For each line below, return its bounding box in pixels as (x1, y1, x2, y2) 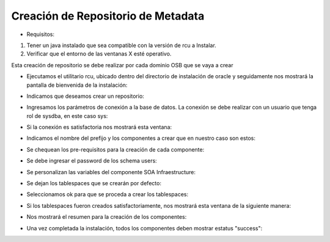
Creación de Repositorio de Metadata (11, 9, 205, 23)
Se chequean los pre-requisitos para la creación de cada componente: (26, 145, 205, 153)
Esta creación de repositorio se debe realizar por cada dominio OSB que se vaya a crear (11, 61, 233, 68)
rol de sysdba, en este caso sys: (26, 112, 108, 119)
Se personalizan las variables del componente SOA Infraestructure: (26, 168, 196, 175)
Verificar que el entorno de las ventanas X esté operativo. (26, 50, 172, 57)
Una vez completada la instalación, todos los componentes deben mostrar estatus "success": (26, 224, 263, 232)
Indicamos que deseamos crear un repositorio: (26, 92, 145, 100)
